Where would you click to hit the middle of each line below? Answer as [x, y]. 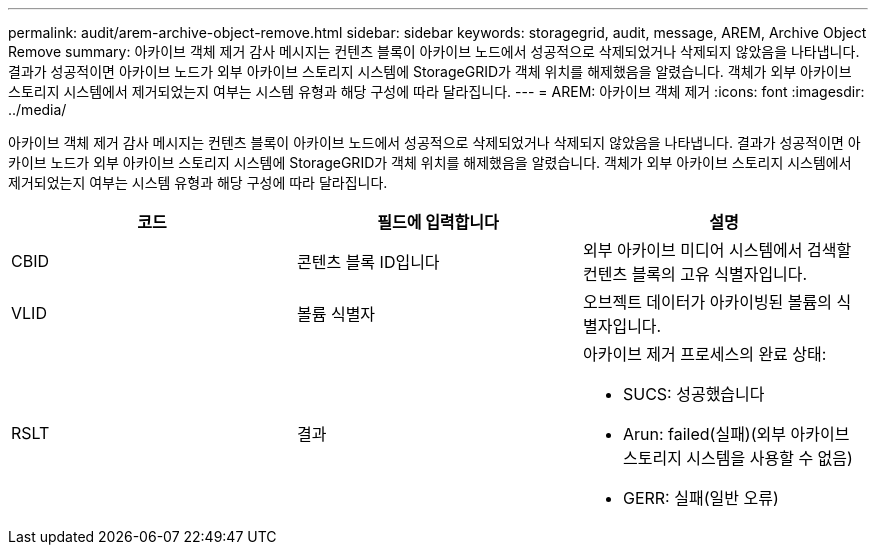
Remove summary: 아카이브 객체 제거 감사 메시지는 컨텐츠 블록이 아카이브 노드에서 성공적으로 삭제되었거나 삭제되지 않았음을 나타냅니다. [434, 51]
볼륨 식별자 [336, 314]
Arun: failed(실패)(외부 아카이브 [736, 434]
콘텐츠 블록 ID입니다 [368, 262]
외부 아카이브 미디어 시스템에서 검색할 [717, 250]
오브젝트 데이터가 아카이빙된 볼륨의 [707, 302]
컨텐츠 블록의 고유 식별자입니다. [695, 274]
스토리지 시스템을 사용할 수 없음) [737, 458]
